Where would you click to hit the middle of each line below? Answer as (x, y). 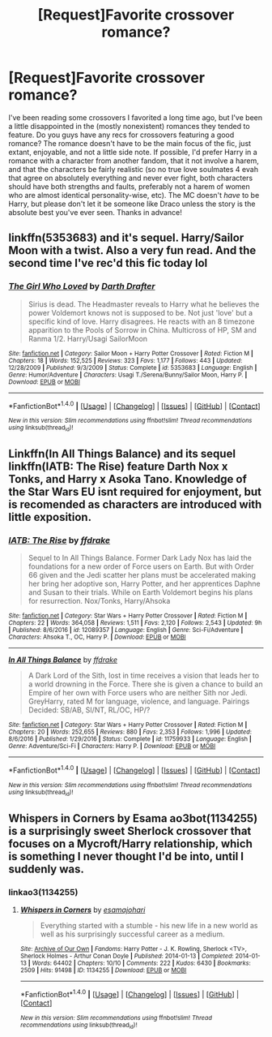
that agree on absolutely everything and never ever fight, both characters (131, 178)
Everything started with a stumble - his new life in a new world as (149, 925)
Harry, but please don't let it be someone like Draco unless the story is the (132, 204)
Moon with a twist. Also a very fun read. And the (132, 250)
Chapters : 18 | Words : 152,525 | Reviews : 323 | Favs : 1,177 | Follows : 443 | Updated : (125, 360)
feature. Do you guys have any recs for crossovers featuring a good (121, 135)
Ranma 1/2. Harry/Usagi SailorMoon (88, 338)
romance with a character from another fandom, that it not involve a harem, (134, 161)
